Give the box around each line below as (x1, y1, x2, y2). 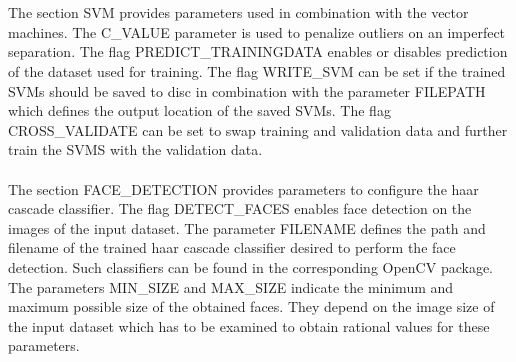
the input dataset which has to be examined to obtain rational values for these (8, 315, 490, 336)
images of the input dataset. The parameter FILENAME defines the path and (8, 217, 486, 238)
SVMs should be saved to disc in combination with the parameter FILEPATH (8, 80, 486, 101)
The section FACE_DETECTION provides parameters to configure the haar (8, 178, 479, 199)
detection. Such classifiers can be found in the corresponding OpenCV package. (8, 256, 493, 277)
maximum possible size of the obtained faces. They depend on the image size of (8, 296, 495, 317)
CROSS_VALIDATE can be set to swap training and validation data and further (8, 119, 508, 140)
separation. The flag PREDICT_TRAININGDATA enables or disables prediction (8, 41, 508, 62)
